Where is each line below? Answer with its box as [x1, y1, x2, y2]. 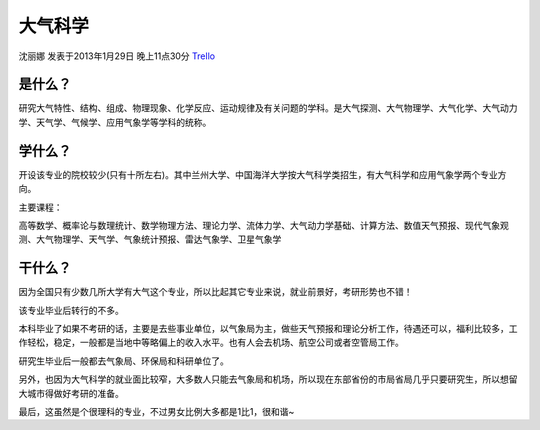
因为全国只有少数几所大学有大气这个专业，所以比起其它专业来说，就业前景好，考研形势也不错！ [18, 286, 413, 298]
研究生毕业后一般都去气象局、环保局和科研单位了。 [18, 355, 229, 367]
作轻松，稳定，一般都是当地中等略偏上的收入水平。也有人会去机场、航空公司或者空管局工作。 [18, 336, 404, 349]
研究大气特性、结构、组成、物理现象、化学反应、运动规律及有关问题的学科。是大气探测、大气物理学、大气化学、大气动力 [18, 102, 518, 114]
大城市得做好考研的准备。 [18, 387, 124, 399]
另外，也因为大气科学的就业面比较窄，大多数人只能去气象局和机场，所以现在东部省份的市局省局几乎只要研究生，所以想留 [18, 373, 518, 385]
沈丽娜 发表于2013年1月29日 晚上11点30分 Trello [18, 50, 215, 62]
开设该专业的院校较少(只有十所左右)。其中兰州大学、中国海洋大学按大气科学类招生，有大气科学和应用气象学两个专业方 [18, 168, 507, 180]
